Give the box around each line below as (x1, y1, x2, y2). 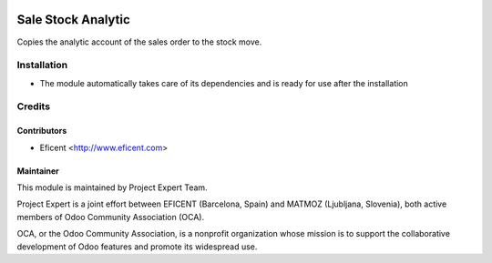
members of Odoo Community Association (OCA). (16, 211, 205, 222)
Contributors (16, 126, 67, 137)
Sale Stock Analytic (16, 12, 131, 27)
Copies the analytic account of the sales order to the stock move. (16, 36, 262, 47)
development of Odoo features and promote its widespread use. (16, 241, 258, 252)
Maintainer (16, 165, 59, 177)
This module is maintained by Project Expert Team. (16, 182, 209, 193)
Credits (16, 100, 50, 113)
